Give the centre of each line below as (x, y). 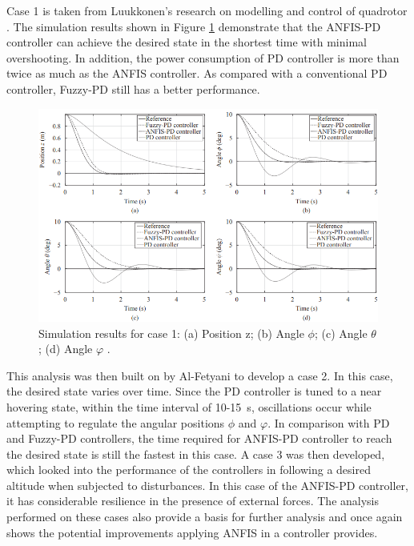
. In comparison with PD (329, 422)
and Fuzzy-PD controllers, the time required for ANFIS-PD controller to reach (199, 438)
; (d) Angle (66, 349)
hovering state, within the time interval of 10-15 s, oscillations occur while (189, 406)
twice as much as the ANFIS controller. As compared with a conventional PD (197, 73)
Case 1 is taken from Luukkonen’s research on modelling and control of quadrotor (207, 10)
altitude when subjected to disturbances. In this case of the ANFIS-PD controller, (207, 485)
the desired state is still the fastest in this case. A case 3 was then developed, (196, 454)
